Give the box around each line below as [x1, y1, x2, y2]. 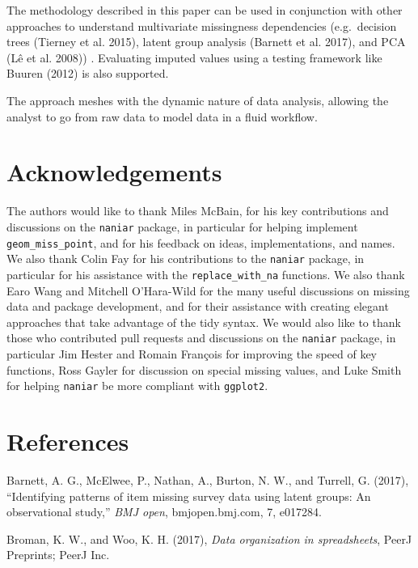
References [6, 424, 129, 457]
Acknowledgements [6, 155, 222, 189]
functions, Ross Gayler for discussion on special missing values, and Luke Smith [6, 361, 402, 378]
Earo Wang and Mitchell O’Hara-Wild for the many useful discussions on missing [6, 282, 410, 299]
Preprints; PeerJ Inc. [6, 546, 110, 563]
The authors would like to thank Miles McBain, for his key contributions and [6, 202, 389, 219]
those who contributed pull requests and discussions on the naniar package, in [6, 329, 396, 346]
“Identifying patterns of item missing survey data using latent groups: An [6, 487, 371, 504]
